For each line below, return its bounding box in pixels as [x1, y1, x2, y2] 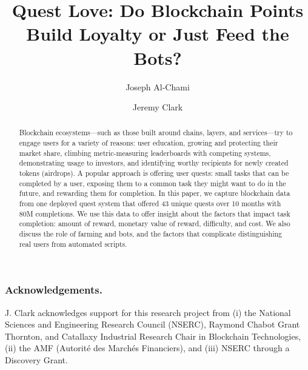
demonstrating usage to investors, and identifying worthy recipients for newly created [19, 158, 289, 168]
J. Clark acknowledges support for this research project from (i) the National [5, 306, 291, 318]
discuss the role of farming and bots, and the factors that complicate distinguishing [19, 229, 283, 239]
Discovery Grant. [5, 354, 68, 366]
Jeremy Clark [132, 101, 183, 113]
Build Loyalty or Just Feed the [26, 21, 289, 46]
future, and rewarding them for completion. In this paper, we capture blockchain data [19, 188, 290, 198]
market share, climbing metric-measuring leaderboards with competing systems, [19, 147, 271, 158]
